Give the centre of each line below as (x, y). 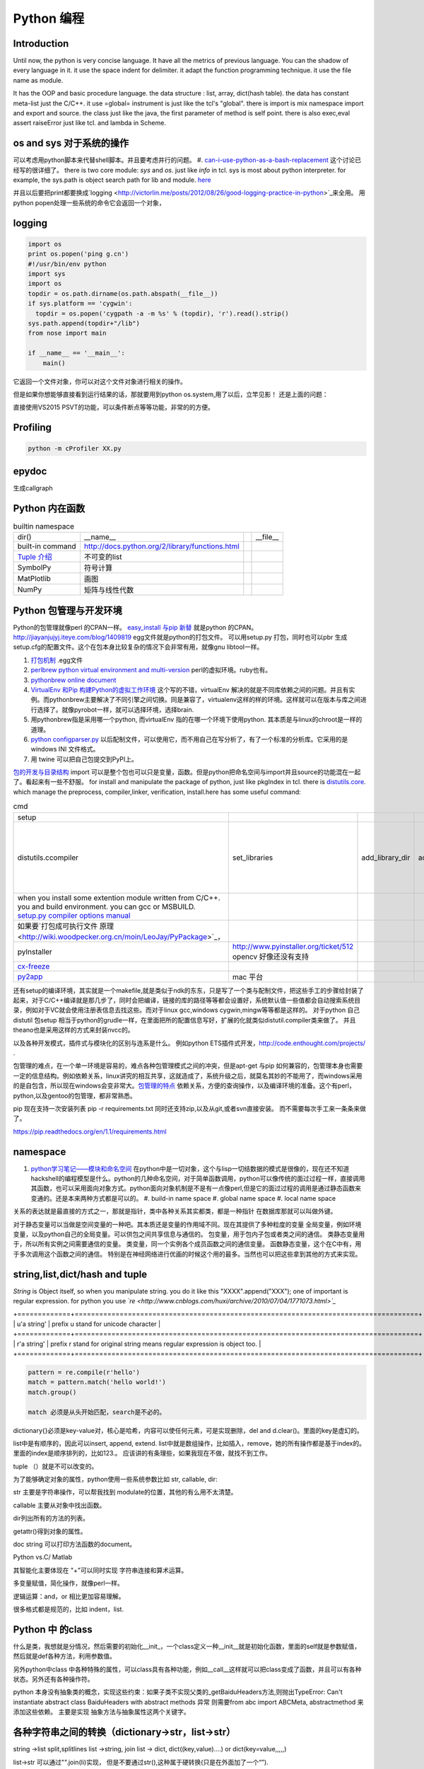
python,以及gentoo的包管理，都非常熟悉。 (75, 1095)
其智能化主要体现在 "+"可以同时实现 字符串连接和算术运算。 (100, 1570)
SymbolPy (34, 567)
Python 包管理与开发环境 (68, 610)
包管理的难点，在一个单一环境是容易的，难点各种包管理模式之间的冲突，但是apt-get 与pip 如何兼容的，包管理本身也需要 (188, 1066)
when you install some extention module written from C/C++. (119, 897)
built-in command (47, 546)
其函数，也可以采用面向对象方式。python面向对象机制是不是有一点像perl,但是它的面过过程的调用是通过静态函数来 (196, 1188)
